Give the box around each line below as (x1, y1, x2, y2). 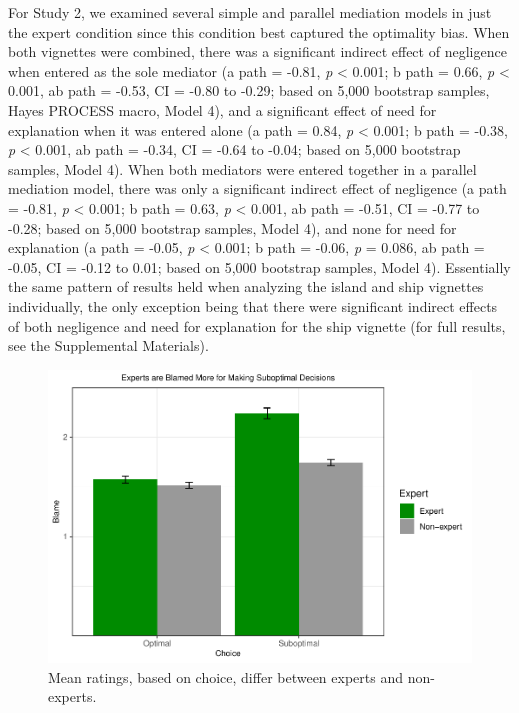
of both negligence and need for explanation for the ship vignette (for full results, (8, 315, 506, 336)
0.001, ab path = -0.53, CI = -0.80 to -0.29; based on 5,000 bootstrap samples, (8, 80, 490, 101)
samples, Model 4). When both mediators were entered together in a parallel (8, 158, 477, 179)
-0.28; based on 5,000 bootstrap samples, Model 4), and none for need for (8, 217, 457, 238)
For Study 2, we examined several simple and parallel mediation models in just (8, 2, 492, 22)
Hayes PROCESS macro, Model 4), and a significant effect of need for (8, 99, 437, 120)
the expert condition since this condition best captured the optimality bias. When (8, 21, 510, 42)
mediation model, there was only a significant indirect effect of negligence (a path (8, 178, 507, 199)
